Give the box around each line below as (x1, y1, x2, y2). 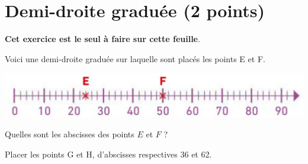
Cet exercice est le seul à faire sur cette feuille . (5, 33, 200, 45)
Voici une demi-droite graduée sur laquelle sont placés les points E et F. (5, 52, 265, 65)
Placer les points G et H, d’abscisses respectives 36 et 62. (5, 147, 212, 160)
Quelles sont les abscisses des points (5, 128, 134, 140)
